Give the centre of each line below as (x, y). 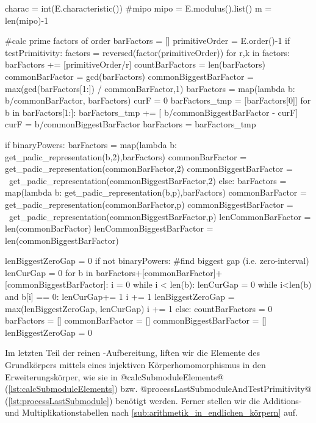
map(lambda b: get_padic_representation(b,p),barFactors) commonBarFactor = (156, 192)
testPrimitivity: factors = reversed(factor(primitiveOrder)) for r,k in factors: (147, 52)
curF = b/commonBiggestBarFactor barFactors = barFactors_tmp (131, 124)
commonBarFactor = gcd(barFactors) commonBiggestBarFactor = (129, 76)
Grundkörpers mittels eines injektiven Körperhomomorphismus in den (135, 365)
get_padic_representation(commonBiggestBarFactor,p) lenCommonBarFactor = (160, 216)
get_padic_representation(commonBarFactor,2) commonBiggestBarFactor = (149, 169)
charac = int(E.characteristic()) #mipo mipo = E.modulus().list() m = (138, 8)
